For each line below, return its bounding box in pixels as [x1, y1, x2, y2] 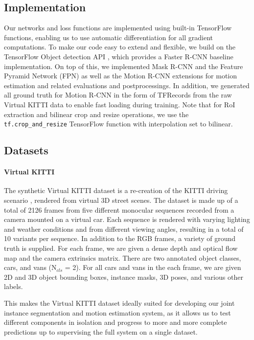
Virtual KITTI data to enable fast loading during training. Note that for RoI [4, 99, 235, 109]
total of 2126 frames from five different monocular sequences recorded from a [4, 204, 234, 215]
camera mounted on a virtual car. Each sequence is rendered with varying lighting [4, 214, 250, 224]
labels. [4, 281, 23, 291]
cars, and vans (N [4, 262, 57, 272]
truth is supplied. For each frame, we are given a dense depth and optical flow [4, 243, 238, 253]
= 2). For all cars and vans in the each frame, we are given [65, 262, 241, 272]
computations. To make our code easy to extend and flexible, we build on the [4, 42, 236, 52]
